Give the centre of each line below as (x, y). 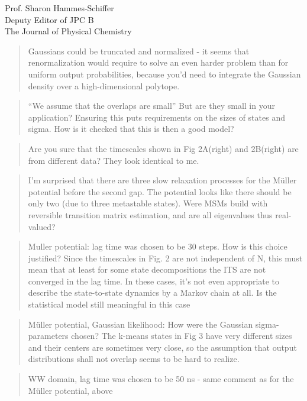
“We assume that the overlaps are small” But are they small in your (151, 106)
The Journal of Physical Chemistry (68, 31)
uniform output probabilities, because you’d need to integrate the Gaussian (164, 74)
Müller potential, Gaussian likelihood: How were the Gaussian (140, 324)
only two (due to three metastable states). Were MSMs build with (148, 203)
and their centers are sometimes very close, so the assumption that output (162, 347)
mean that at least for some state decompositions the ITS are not (147, 269)
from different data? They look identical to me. (114, 160)
